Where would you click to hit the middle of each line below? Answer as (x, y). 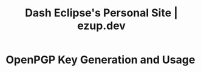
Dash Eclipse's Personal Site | (101, 13)
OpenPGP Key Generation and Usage (101, 60)
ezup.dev (101, 26)
